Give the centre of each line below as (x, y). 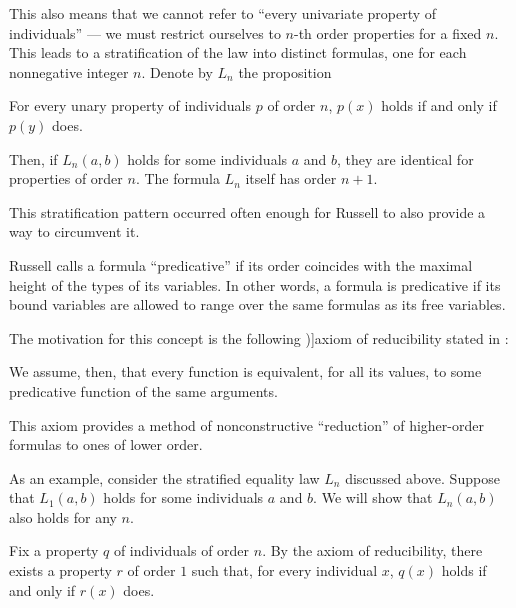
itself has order (291, 178)
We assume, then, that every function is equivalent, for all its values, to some (245, 371)
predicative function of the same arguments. (143, 390)
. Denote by (177, 71)
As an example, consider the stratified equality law (164, 477)
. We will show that (373, 497)
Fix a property (54, 550)
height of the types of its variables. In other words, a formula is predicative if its (255, 284)
